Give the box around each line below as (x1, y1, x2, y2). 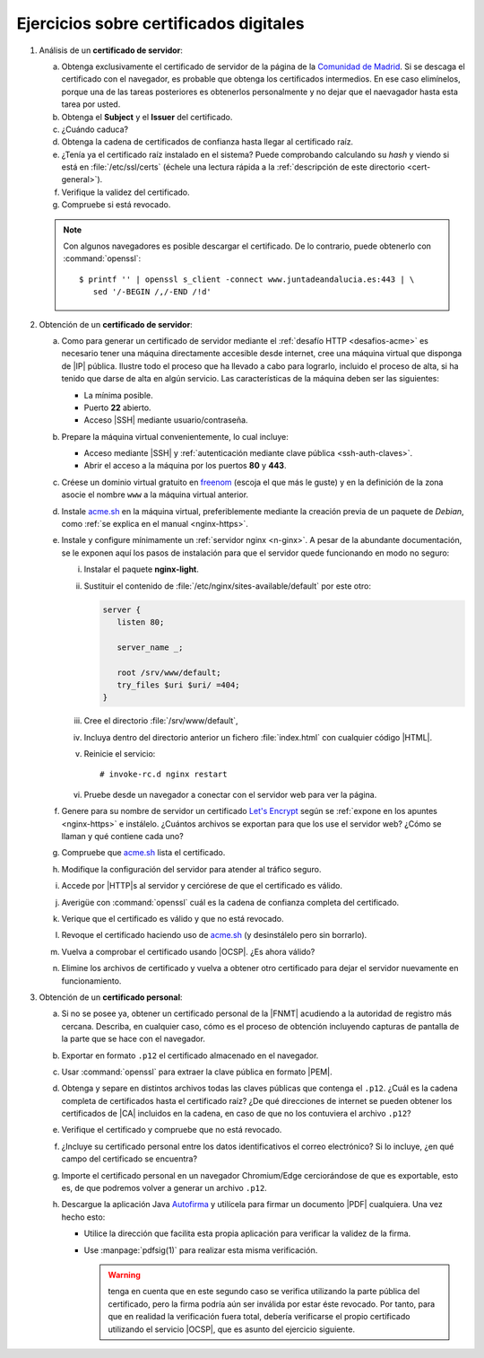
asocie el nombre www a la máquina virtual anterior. (61, 489, 249, 500)
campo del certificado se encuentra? (61, 1153, 197, 1164)
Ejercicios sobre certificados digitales (16, 13, 305, 33)
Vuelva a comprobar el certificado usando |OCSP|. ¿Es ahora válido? (61, 946, 315, 957)
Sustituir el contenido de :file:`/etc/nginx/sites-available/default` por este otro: (83, 580, 372, 591)
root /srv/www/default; (117, 667, 221, 678)
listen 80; (117, 617, 165, 627)
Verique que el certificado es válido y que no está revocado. (61, 914, 284, 924)
